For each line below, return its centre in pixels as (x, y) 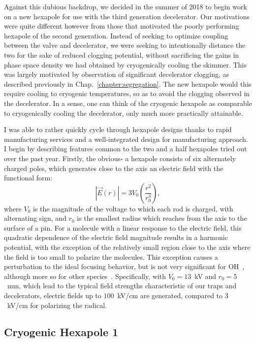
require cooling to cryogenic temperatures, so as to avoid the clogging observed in (127, 93)
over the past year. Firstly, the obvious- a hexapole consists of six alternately (120, 158)
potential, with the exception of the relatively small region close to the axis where (127, 247)
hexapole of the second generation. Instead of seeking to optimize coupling (116, 35)
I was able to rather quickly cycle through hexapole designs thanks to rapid (118, 129)
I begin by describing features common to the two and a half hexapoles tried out (126, 149)
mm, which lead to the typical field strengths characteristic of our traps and (122, 286)
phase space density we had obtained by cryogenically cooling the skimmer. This (125, 64)
